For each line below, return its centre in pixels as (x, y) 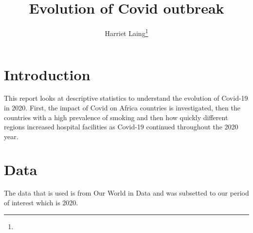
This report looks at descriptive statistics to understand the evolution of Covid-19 (126, 98)
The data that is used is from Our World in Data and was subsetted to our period (126, 193)
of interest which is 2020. (41, 202)
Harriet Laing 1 (126, 32)
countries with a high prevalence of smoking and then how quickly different (116, 117)
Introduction (47, 75)
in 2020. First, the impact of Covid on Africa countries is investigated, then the (122, 107)
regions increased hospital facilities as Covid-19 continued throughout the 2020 (121, 127)
